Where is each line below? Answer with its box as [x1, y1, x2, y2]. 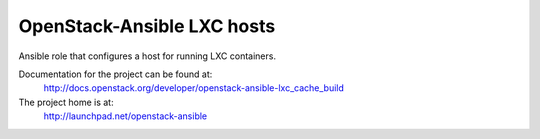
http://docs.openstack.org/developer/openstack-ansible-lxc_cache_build [43, 82, 345, 94]
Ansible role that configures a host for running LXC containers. [18, 50, 277, 62]
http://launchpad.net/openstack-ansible [43, 110, 208, 122]
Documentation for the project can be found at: [18, 68, 213, 80]
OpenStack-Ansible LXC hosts [18, 15, 276, 37]
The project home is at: [18, 96, 114, 108]
